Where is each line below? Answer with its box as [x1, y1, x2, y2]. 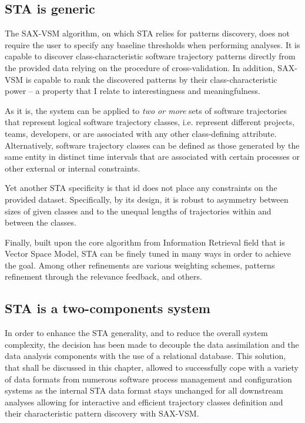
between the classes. [5, 216, 76, 229]
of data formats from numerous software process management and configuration [5, 372, 292, 385]
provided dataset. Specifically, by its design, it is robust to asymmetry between [5, 193, 289, 205]
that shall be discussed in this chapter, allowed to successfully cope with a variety [5, 361, 299, 374]
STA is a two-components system [5, 299, 210, 317]
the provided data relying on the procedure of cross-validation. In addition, [5, 61, 275, 73]
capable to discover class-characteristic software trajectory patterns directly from [5, 50, 296, 62]
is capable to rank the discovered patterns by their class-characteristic [25, 73, 277, 85]
